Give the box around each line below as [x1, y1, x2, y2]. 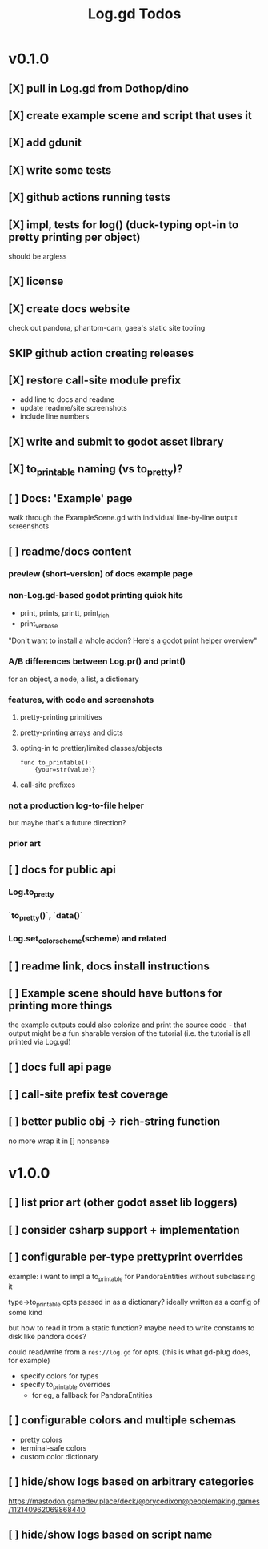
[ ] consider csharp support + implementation [8, 1222, 240, 1237]
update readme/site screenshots [19, 403, 128, 413]
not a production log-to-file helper [8, 800, 144, 811]
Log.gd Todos [87, 5, 182, 23]
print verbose [19, 618, 58, 630]
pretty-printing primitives [19, 712, 102, 721]
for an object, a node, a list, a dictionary [8, 674, 139, 684]
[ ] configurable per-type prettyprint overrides [8, 1250, 244, 1264]
